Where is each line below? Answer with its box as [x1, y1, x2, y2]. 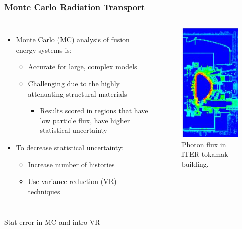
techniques [28, 186, 60, 196]
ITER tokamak [181, 149, 228, 159]
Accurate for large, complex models [28, 61, 137, 72]
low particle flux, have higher [40, 115, 130, 125]
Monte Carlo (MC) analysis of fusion [16, 34, 130, 45]
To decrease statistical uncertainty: [16, 142, 124, 152]
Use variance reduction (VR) [28, 176, 117, 187]
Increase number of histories [28, 159, 115, 169]
